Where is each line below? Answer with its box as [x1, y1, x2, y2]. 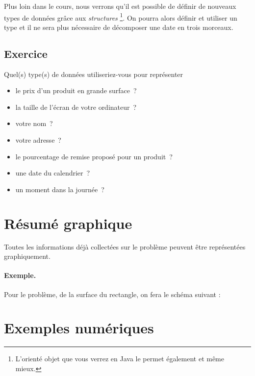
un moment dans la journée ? [15, 184, 104, 194]
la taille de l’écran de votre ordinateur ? [15, 101, 137, 112]
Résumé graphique [4, 213, 132, 233]
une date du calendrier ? [15, 168, 90, 178]
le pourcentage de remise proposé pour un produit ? [15, 151, 173, 161]
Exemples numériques [4, 318, 154, 338]
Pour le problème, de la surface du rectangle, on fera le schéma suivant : [4, 289, 221, 299]
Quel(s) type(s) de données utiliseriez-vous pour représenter [4, 69, 183, 79]
